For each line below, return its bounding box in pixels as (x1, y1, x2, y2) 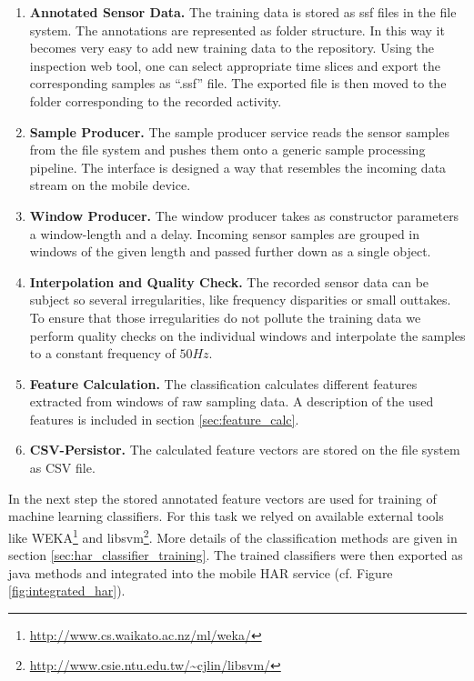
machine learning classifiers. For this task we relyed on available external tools (8, 506, 444, 526)
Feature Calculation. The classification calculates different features (29, 374, 418, 393)
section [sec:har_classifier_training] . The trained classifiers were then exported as (8, 546, 463, 565)
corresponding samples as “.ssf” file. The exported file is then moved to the (29, 74, 447, 93)
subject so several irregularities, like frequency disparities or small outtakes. (29, 290, 451, 309)
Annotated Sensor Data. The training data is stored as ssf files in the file (29, 3, 457, 21)
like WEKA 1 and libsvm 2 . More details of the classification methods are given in (8, 525, 458, 546)
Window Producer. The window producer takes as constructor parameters (29, 205, 459, 225)
